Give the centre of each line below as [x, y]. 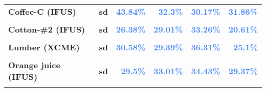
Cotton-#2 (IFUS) [47, 29]
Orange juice [34, 65]
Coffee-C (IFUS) [42, 11]
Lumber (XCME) [44, 47]
